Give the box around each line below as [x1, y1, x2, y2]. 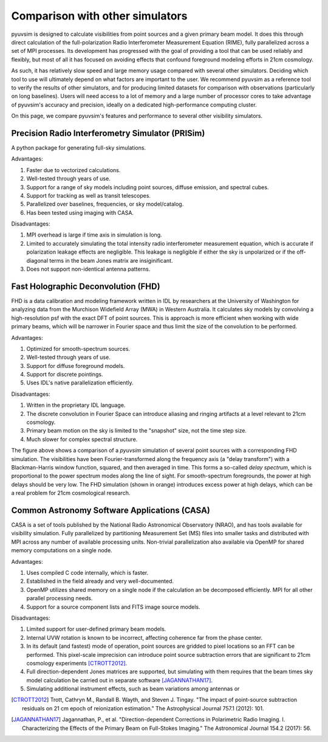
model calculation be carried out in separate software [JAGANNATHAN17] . [26, 676, 213, 684]
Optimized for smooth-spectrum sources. [26, 345, 131, 352]
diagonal [26, 257, 49, 264]
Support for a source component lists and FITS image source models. [26, 603, 200, 611]
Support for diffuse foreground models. [26, 362, 125, 369]
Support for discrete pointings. [26, 371, 103, 378]
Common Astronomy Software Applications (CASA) [11, 505, 211, 515]
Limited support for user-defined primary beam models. [26, 625, 166, 633]
